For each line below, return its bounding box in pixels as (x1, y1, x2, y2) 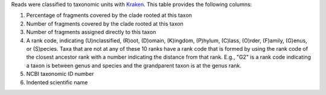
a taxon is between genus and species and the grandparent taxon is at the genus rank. (26, 62, 241, 69)
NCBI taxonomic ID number (26, 71, 94, 78)
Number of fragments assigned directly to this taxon (26, 29, 156, 36)
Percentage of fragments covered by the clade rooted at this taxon (26, 12, 193, 19)
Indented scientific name (26, 78, 88, 86)
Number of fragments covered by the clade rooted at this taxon (26, 20, 184, 27)
